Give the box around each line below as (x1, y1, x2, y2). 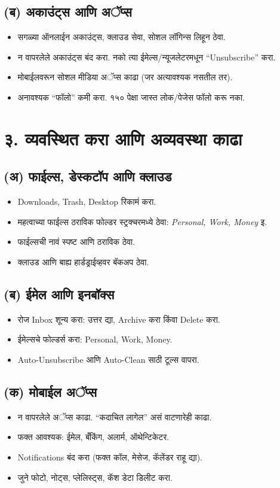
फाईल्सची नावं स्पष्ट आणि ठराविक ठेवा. (17, 235, 136, 248)
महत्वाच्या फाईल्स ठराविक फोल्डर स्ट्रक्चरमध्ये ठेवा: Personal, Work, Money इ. (17, 215, 267, 228)
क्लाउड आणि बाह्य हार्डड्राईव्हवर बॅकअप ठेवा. (17, 255, 149, 268)
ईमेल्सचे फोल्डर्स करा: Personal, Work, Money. (17, 333, 173, 345)
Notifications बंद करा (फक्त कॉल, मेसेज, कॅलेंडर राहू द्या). (17, 450, 203, 463)
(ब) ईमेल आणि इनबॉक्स (4, 284, 115, 303)
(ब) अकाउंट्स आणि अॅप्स (4, 2, 132, 21)
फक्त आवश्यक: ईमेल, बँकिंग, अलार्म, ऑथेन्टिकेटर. (17, 431, 170, 443)
